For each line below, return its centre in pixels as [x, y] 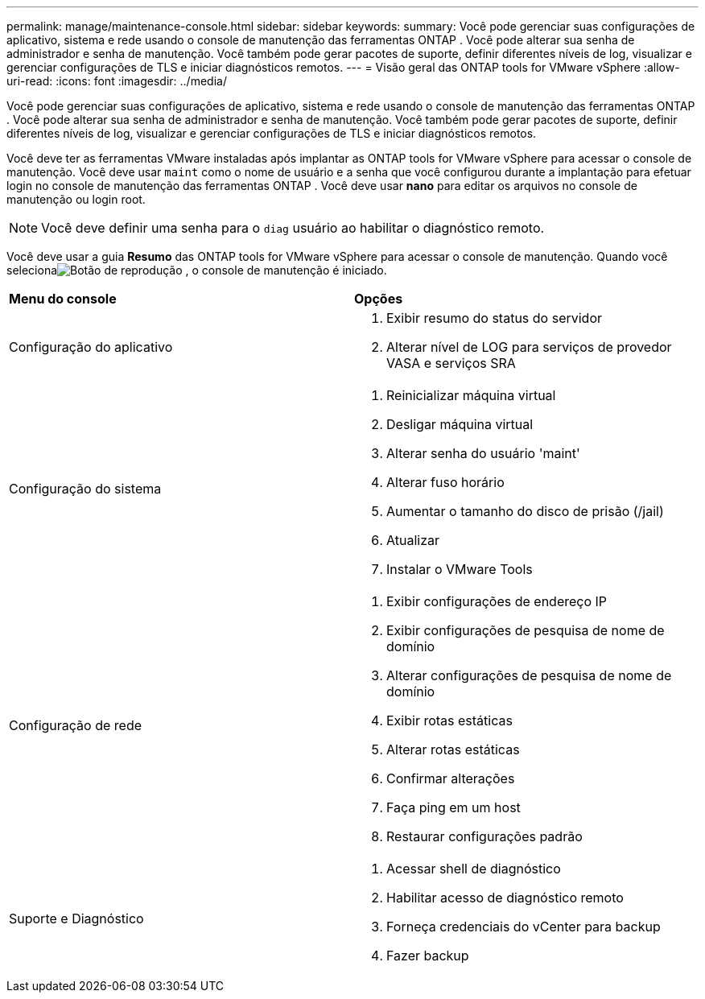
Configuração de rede [76, 725]
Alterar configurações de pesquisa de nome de [529, 675]
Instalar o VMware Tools [460, 569]
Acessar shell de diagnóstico [474, 869]
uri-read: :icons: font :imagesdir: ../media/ [117, 81]
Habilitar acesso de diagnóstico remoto [505, 898]
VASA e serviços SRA [451, 363]
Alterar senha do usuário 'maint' [483, 453]
